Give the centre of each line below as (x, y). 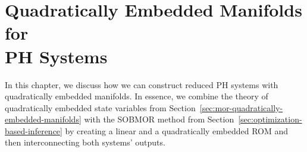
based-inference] (34, 130)
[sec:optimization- (270, 119)
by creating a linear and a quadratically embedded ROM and (177, 130)
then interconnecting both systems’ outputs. (85, 142)
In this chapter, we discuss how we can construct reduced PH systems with (142, 84)
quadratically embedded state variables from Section (100, 107)
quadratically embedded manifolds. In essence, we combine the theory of (137, 96)
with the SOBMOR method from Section (159, 119)
